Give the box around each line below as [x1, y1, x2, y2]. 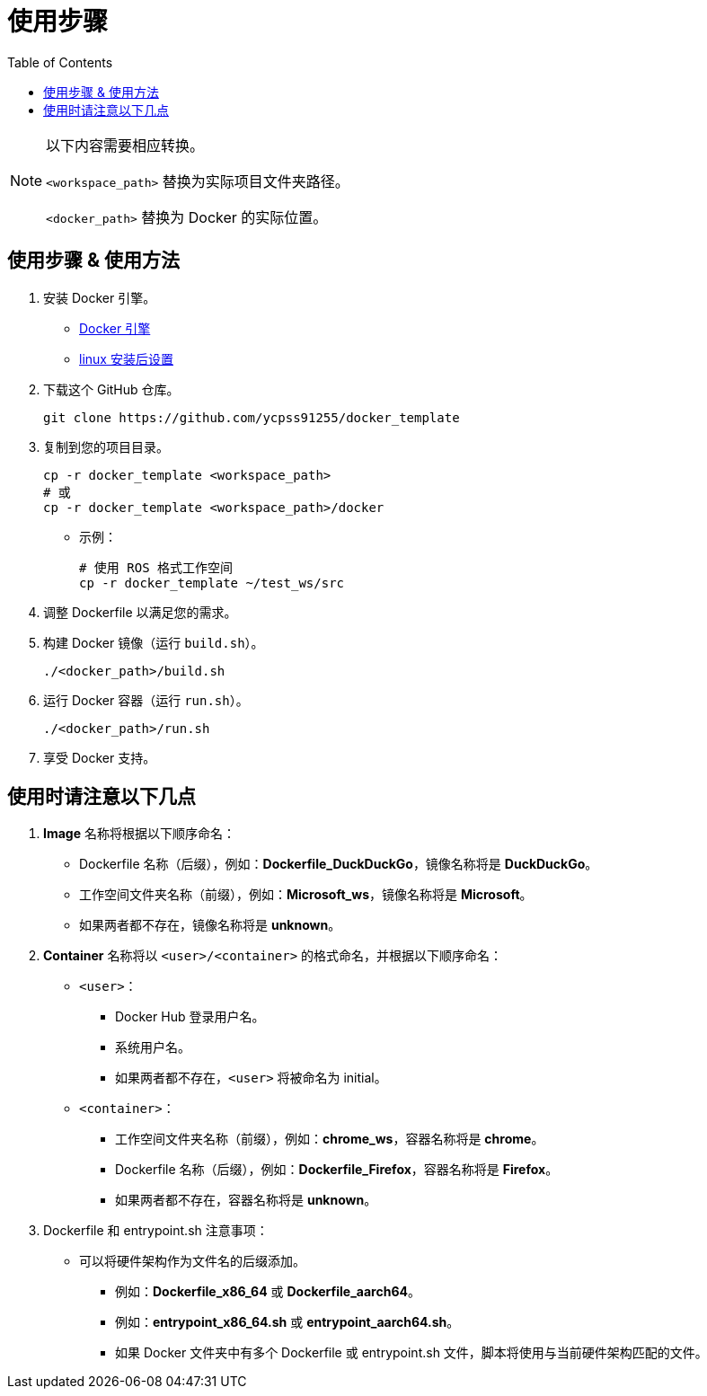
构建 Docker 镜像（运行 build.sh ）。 [43, 634, 264, 650]
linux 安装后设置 [79, 350, 173, 367]
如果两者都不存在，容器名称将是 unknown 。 [115, 1192, 377, 1208]
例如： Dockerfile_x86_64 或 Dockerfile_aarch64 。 [115, 1284, 420, 1300]
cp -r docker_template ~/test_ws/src [79, 575, 345, 590]
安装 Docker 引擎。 [43, 289, 156, 305]
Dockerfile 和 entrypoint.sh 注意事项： [43, 1223, 269, 1239]
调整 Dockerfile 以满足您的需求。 [43, 604, 237, 620]
